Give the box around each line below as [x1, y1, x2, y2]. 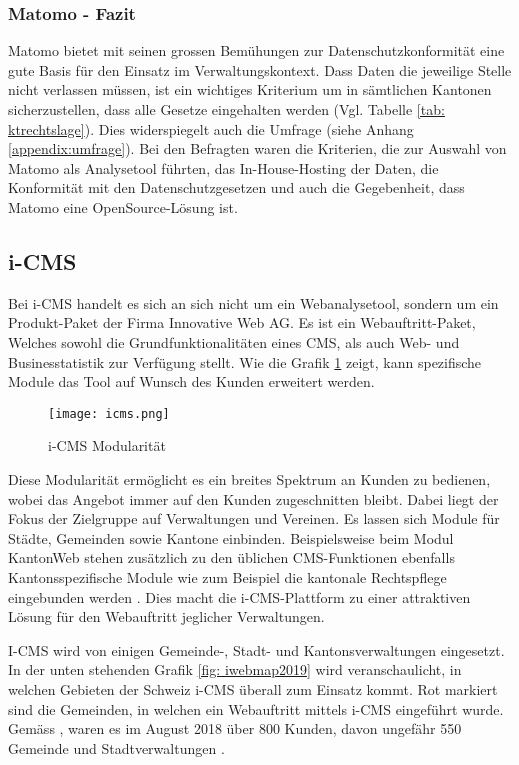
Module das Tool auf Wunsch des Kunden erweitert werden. [8, 371, 375, 392]
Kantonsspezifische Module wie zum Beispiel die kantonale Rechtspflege [8, 566, 447, 587]
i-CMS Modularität [48, 435, 166, 456]
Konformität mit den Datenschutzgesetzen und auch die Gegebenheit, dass [8, 177, 465, 198]
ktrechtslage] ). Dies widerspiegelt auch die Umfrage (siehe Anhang [8, 118, 414, 139]
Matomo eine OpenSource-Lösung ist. [8, 196, 238, 217]
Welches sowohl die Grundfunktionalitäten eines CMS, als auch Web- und [8, 331, 460, 352]
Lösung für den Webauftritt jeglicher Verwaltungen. [8, 606, 325, 627]
